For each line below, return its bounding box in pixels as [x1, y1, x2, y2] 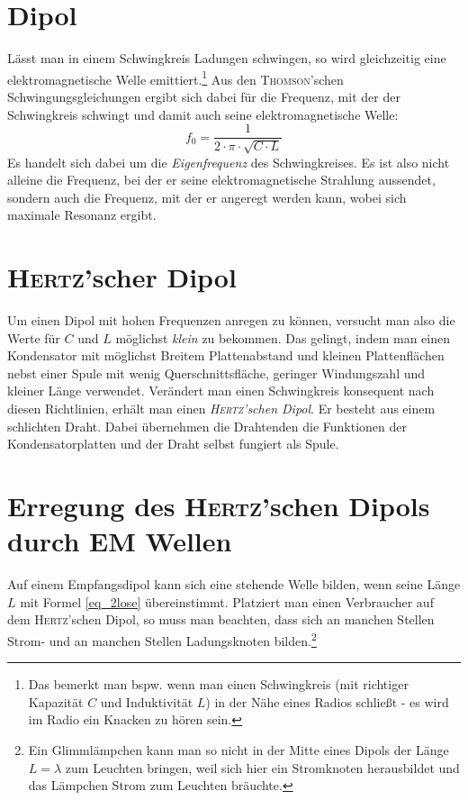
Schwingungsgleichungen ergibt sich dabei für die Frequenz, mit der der [7, 86, 400, 105]
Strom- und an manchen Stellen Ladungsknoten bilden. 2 [7, 628, 317, 650]
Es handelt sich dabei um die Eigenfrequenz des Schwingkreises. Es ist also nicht [7, 152, 450, 171]
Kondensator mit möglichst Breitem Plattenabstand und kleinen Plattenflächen [7, 346, 445, 365]
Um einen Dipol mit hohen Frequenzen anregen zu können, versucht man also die [7, 311, 455, 330]
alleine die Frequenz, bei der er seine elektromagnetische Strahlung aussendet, [7, 170, 436, 189]
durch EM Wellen [7, 523, 232, 559]
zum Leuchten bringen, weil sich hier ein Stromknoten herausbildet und [65, 758, 460, 777]
